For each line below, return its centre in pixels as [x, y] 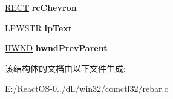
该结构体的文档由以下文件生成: [65, 68]
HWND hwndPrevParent [56, 48]
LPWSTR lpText [38, 27]
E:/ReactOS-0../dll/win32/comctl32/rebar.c [86, 88]
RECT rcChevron [41, 7]
